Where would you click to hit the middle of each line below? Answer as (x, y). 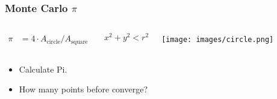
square (79, 42)
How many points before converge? (83, 89)
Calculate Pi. (43, 69)
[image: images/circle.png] (218, 40)
